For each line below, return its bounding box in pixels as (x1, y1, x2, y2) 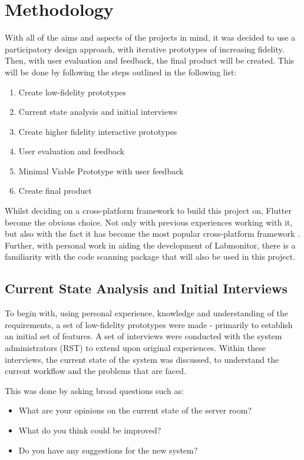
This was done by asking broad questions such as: (5, 384, 184, 396)
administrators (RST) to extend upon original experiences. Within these (5, 342, 266, 354)
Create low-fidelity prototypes (18, 85, 126, 98)
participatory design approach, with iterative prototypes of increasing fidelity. (5, 42, 285, 55)
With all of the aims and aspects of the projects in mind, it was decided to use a (5, 31, 296, 44)
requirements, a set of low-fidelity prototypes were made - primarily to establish (5, 318, 293, 330)
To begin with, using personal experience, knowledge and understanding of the (5, 307, 289, 319)
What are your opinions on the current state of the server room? (18, 404, 252, 416)
